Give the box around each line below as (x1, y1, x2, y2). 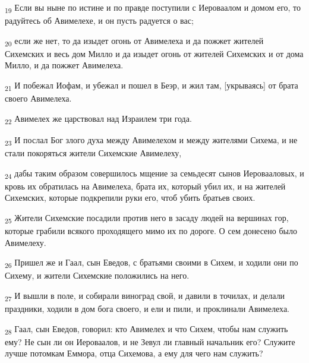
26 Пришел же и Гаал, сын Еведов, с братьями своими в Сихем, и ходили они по (5, 256, 298, 270)
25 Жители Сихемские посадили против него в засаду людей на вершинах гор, (5, 211, 289, 225)
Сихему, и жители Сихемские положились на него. (5, 269, 190, 282)
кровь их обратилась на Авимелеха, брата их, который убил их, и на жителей (5, 179, 286, 192)
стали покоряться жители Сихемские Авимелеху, (5, 147, 182, 159)
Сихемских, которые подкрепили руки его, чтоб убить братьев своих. (5, 191, 256, 204)
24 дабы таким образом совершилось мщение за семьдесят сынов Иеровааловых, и (5, 166, 304, 181)
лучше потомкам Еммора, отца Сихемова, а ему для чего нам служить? (5, 347, 263, 359)
